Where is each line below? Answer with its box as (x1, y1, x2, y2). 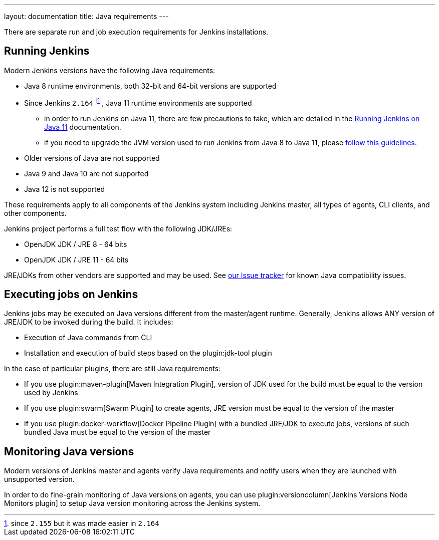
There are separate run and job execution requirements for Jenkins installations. (4, 28, 269, 36)
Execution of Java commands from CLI (24, 333, 152, 342)
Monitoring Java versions (4, 445, 134, 458)
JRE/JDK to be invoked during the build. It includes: (4, 318, 173, 327)
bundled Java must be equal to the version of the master (24, 428, 211, 437)
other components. (4, 208, 67, 217)
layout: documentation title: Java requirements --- (4, 12, 169, 21)
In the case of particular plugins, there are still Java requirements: (4, 364, 221, 373)
